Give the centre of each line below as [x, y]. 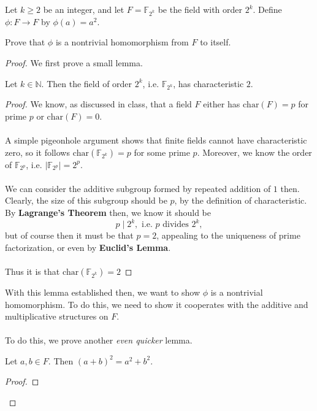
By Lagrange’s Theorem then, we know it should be [108, 213]
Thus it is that [32, 271]
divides [176, 225]
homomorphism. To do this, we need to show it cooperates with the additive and [157, 304]
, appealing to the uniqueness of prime [228, 235]
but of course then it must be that [69, 235]
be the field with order [200, 9]
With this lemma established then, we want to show [102, 292]
